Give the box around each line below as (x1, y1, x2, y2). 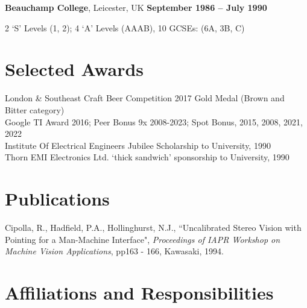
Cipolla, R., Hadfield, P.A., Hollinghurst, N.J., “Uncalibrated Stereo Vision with (5, 221, 302, 233)
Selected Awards (5, 57, 144, 81)
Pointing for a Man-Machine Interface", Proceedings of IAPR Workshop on (5, 233, 280, 245)
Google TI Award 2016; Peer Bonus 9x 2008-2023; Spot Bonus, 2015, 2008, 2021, (5, 115, 303, 128)
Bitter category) (5, 103, 65, 116)
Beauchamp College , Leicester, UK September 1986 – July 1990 (5, 1, 267, 13)
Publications (5, 186, 110, 211)
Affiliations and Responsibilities (5, 280, 274, 304)
